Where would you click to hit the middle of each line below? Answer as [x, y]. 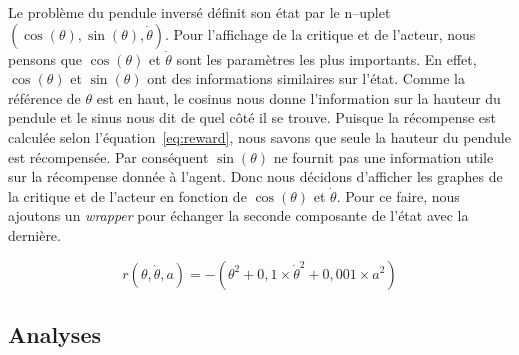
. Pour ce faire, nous [398, 195]
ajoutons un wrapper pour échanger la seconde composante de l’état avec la [238, 215]
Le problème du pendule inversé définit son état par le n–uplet [199, 12]
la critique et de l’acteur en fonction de [127, 195]
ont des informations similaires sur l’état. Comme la [306, 78]
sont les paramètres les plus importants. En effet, [326, 58]
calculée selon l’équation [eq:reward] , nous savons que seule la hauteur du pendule [259, 136]
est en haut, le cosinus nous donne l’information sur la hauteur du [298, 97]
